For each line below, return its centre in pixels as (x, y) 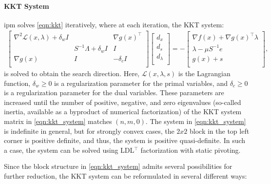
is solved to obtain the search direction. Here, (72, 73)
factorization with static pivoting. (191, 150)
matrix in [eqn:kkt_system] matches (58, 121)
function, (17, 83)
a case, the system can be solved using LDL (69, 150)
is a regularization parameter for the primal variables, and (141, 83)
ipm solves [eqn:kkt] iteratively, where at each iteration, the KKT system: (114, 24)
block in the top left (219, 131)
